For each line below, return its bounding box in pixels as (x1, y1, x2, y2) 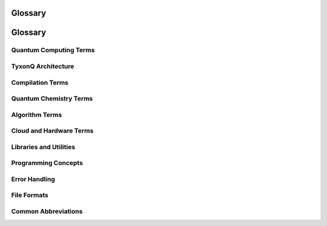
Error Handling (11, 174, 56, 183)
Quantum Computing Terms (11, 46, 95, 55)
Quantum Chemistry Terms (11, 95, 93, 103)
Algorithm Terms (11, 110, 62, 119)
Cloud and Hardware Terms (11, 127, 94, 135)
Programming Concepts (11, 159, 83, 167)
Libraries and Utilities (11, 142, 76, 151)
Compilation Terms (11, 78, 69, 87)
